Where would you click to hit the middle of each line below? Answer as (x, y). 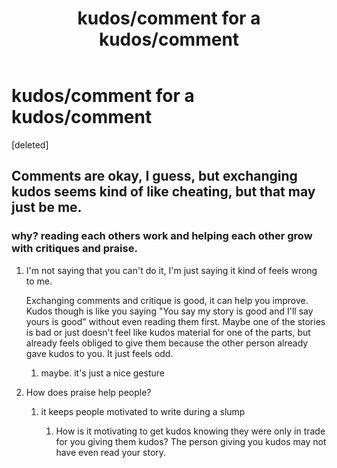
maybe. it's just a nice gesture (102, 373)
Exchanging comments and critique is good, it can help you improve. (167, 300)
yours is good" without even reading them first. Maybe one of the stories (175, 321)
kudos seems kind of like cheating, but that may (163, 192)
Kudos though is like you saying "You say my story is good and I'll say (169, 311)
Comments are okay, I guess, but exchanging (154, 176)
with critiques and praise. (74, 249)
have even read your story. (111, 452)
